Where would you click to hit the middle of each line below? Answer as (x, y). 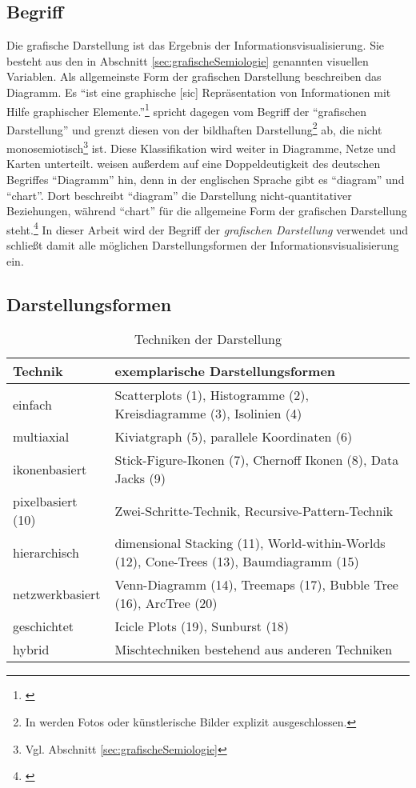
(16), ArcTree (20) (166, 603)
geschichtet (44, 626)
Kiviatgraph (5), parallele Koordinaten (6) (234, 437)
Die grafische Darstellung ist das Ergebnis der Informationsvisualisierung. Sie (196, 45)
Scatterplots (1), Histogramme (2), (212, 395)
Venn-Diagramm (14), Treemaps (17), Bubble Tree (256, 585)
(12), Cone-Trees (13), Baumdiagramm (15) (237, 562)
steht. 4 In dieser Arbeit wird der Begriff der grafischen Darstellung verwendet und (208, 228)
